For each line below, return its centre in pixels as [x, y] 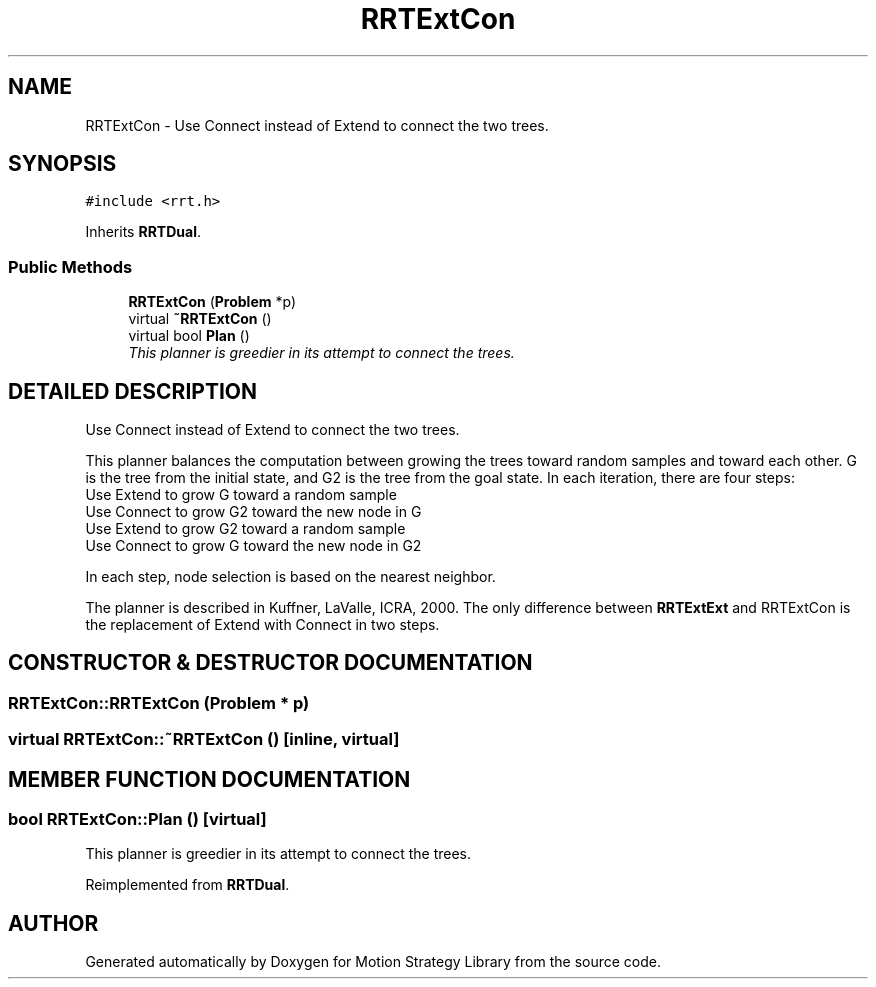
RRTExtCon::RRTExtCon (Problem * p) [159, 702]
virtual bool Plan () [189, 336]
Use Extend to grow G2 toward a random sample [245, 529]
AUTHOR [53, 923]
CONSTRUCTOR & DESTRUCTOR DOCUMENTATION [270, 663]
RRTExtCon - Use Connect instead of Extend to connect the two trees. [317, 125]
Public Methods [70, 266]
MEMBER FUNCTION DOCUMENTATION [209, 779]
